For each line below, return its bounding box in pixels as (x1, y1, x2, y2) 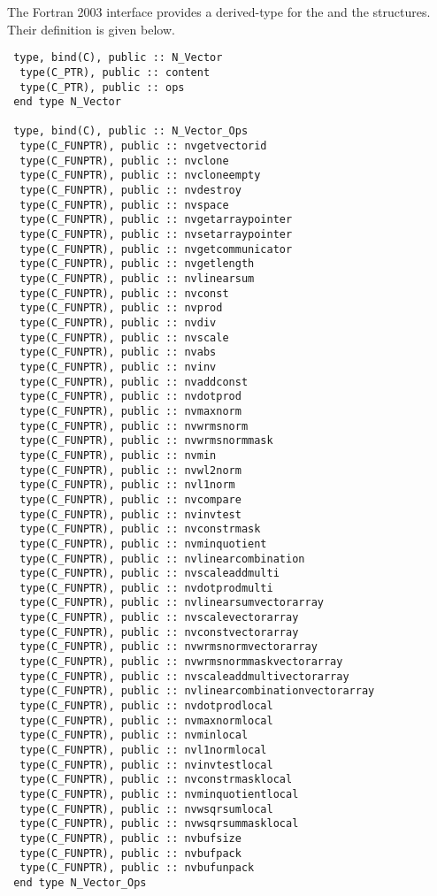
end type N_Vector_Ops (13, 876, 147, 889)
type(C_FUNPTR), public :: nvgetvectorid (19, 140, 267, 153)
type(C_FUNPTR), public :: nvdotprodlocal (19, 700, 273, 713)
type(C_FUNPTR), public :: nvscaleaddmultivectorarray (19, 670, 349, 683)
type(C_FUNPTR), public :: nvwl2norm (19, 463, 241, 477)
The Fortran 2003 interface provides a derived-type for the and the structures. (7, 3, 431, 20)
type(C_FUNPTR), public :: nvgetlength (19, 257, 255, 271)
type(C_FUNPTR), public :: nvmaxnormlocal (19, 714, 273, 727)
